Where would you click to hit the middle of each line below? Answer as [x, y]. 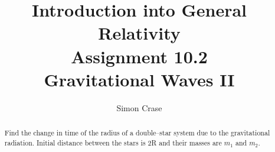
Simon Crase [139, 107]
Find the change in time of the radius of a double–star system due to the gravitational [137, 133]
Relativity [139, 33]
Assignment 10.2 [139, 56]
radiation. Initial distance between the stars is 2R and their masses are [113, 142]
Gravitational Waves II [139, 79]
